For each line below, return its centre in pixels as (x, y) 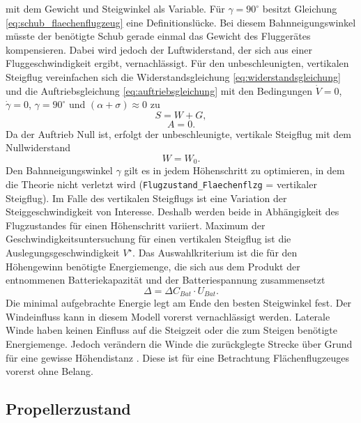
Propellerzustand (68, 409)
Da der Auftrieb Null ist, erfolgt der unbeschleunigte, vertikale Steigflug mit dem (179, 133)
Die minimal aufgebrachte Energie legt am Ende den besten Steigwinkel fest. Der (179, 303)
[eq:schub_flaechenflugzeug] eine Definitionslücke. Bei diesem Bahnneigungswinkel (181, 22)
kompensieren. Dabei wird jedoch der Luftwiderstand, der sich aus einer (159, 49)
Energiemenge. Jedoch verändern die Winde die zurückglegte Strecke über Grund (179, 344)
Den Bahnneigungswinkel (59, 170)
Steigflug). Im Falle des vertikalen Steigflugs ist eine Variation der (146, 198)
